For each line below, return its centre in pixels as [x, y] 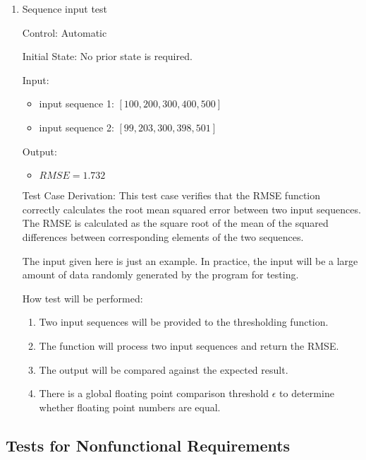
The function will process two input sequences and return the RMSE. [189, 345]
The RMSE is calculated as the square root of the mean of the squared [175, 223]
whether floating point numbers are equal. [130, 407]
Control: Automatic [65, 32]
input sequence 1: [77, 104]
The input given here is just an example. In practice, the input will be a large [190, 260]
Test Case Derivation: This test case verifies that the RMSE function [171, 195]
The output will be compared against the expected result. [164, 369]
